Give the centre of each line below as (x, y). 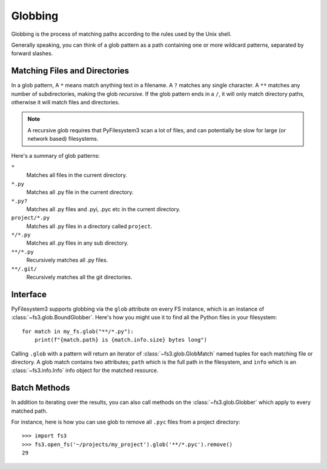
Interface (29, 294)
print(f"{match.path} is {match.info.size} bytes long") (121, 340)
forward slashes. (32, 53)
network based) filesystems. (63, 139)
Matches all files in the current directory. (77, 175)
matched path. (29, 411)
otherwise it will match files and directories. (65, 103)
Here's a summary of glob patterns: (55, 155)
